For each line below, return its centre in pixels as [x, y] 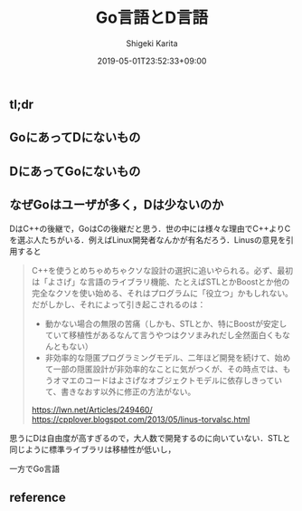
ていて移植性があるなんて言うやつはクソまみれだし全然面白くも [164, 334]
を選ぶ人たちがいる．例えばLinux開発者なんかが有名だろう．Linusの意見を [148, 239]
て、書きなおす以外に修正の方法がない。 [120, 391]
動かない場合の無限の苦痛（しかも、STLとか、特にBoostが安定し [166, 323]
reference [38, 497]
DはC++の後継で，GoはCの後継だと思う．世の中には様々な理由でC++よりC [150, 228]
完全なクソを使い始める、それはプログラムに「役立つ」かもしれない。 [162, 293]
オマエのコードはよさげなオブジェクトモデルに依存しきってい [168, 380]
